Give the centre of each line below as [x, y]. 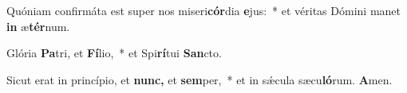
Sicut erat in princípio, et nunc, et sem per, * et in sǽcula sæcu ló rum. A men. [200, 79]
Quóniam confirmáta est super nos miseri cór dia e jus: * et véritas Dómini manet [203, 10]
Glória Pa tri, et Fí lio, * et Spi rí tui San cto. [114, 53]
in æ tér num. [38, 26]
